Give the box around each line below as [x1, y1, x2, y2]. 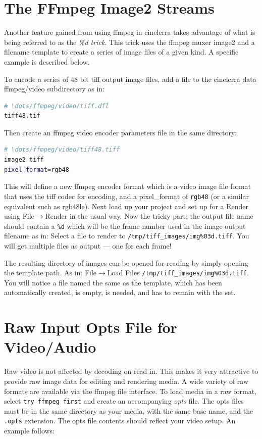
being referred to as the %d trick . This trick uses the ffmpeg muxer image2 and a [4, 36, 255, 47]
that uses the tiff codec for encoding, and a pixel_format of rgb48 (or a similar [4, 190, 249, 201]
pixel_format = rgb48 [4, 166, 69, 173]
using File [4, 211, 34, 221]
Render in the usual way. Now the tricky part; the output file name [45, 211, 253, 221]
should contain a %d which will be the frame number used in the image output [4, 220, 246, 231]
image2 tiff [4, 156, 44, 164]
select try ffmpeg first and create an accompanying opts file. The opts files [4, 396, 244, 406]
